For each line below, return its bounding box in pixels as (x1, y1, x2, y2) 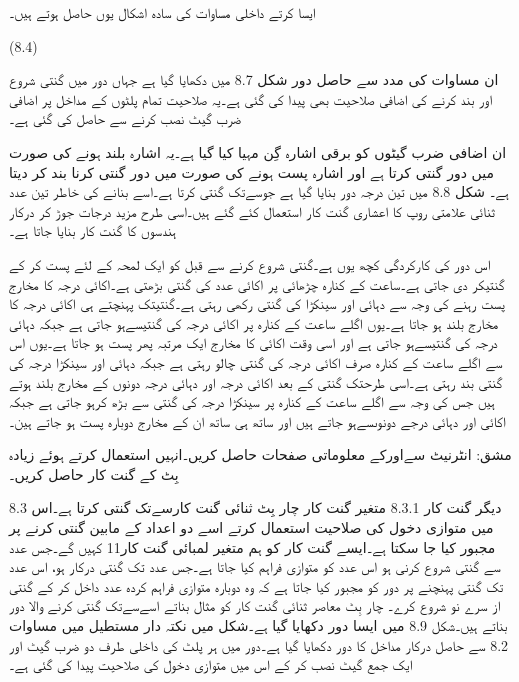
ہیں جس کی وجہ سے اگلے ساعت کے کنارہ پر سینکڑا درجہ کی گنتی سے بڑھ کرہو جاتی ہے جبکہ (9, 391, 495, 412)
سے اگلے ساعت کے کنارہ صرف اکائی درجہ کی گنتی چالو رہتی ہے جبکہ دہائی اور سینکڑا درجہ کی (9, 351, 503, 372)
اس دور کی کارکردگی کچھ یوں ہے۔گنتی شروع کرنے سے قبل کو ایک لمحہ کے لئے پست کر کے (9, 253, 491, 274)
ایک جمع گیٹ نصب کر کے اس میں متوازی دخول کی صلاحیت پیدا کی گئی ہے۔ (9, 654, 413, 675)
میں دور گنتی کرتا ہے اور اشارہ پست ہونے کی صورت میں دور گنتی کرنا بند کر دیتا (9, 161, 494, 182)
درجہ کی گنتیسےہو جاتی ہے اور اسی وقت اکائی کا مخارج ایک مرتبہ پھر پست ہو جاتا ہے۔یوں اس (9, 332, 498, 353)
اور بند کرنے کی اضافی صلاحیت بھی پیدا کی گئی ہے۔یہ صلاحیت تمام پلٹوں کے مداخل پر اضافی (9, 88, 493, 109)
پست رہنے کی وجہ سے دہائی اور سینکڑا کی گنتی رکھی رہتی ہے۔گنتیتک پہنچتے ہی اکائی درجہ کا (9, 293, 505, 314)
